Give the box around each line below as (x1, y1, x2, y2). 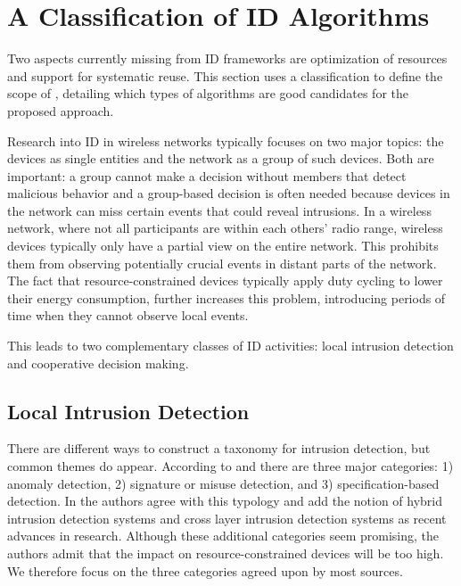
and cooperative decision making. (7, 353, 189, 372)
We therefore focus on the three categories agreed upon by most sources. (7, 561, 403, 580)
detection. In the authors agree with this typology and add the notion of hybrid (7, 491, 443, 510)
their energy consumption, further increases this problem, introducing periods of (7, 288, 446, 307)
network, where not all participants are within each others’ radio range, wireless (7, 219, 443, 237)
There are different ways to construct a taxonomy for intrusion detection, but (7, 439, 431, 458)
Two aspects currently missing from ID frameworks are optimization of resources (7, 49, 448, 68)
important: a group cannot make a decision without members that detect (7, 166, 407, 185)
